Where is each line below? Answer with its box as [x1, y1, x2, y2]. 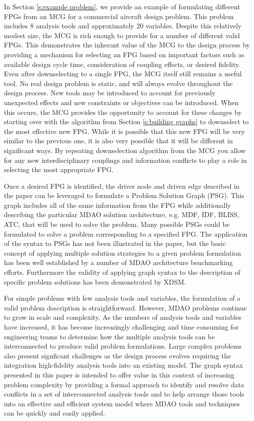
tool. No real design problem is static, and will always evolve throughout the [4, 78, 233, 88]
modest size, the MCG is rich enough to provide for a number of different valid [4, 30, 240, 40]
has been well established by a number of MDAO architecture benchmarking [4, 257, 233, 267]
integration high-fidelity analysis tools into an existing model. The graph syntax [4, 360, 243, 370]
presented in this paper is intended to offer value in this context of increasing [4, 369, 234, 379]
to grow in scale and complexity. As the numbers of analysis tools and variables [4, 312, 242, 322]
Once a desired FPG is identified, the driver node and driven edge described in [4, 180, 240, 191]
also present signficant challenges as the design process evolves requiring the [4, 350, 231, 360]
